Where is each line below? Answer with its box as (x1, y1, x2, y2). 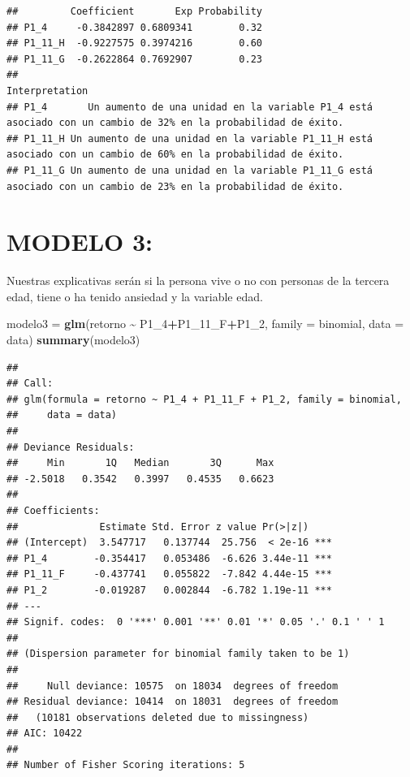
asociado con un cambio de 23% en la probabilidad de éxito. (6, 180, 344, 192)
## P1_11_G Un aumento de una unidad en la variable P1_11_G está (6, 164, 373, 176)
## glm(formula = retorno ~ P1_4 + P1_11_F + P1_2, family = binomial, (6, 393, 402, 405)
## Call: (6, 378, 54, 390)
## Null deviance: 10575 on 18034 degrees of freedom (6, 680, 339, 692)
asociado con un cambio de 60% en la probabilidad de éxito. (6, 149, 344, 161)
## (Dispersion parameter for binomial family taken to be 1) (6, 648, 350, 660)
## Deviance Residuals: (6, 441, 135, 453)
